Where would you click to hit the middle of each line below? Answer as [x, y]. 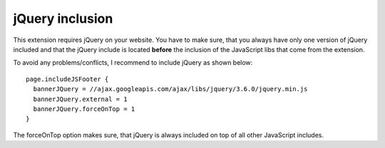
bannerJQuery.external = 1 [80, 99]
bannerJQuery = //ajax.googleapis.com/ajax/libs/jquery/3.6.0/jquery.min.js [170, 89]
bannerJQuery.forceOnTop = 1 [84, 109]
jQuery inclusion [63, 18]
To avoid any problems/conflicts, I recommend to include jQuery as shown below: [133, 63]
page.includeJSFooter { [67, 79]
